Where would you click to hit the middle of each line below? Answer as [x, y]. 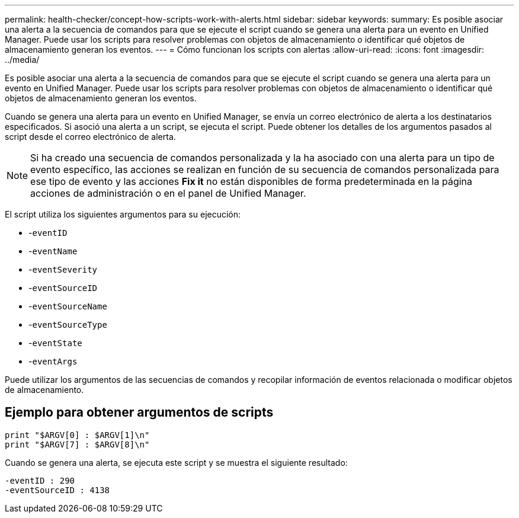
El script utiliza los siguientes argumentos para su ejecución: [123, 214]
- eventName [53, 251]
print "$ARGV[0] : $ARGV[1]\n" [77, 435]
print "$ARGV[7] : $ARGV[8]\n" [77, 444]
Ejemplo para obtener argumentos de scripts [139, 413]
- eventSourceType [68, 324]
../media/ [22, 60]
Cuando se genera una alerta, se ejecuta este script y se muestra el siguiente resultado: [176, 462]
